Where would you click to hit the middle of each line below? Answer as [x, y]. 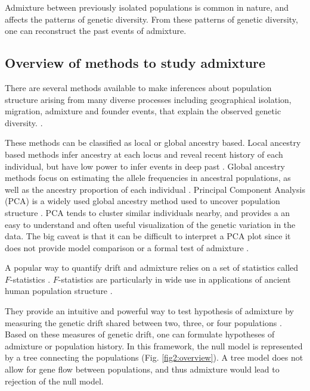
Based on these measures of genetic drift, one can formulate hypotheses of [140, 334]
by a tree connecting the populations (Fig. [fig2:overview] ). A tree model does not [154, 357]
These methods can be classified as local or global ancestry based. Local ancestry [153, 143]
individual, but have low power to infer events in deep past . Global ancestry [145, 166]
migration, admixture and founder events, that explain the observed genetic [143, 111]
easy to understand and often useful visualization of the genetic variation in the [150, 224]
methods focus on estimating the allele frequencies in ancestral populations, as [148, 178]
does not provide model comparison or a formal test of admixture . [127, 247]
